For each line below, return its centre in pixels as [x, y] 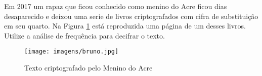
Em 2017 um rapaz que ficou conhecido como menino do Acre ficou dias [116, 6]
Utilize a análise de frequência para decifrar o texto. [84, 35]
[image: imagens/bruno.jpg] [72, 52]
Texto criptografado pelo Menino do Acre [89, 68]
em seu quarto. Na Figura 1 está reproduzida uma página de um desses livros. [125, 26]
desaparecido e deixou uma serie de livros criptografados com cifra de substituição [131, 16]
